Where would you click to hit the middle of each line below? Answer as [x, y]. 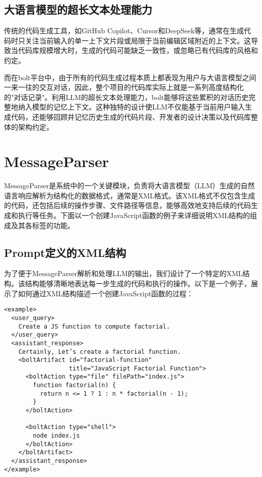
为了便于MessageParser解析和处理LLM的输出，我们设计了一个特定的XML [123, 273]
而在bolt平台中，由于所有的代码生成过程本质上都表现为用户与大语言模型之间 [130, 77]
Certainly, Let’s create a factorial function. [100, 352]
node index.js [56, 436]
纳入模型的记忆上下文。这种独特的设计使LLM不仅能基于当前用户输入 [132, 107]
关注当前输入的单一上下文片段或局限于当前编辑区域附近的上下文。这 [138, 40]
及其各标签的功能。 [43, 225]
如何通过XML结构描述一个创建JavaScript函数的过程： [106, 293]
